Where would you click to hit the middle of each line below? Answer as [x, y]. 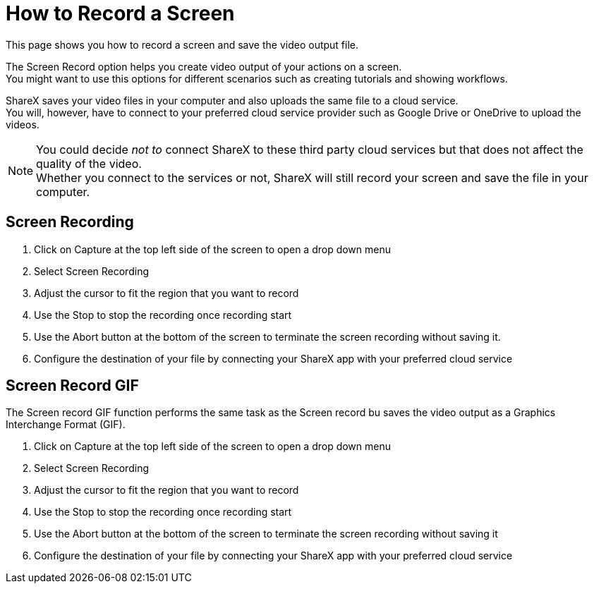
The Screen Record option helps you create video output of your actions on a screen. [204, 66]
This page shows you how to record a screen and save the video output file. [182, 44]
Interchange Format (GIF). [66, 425]
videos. [23, 124]
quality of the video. [89, 163]
